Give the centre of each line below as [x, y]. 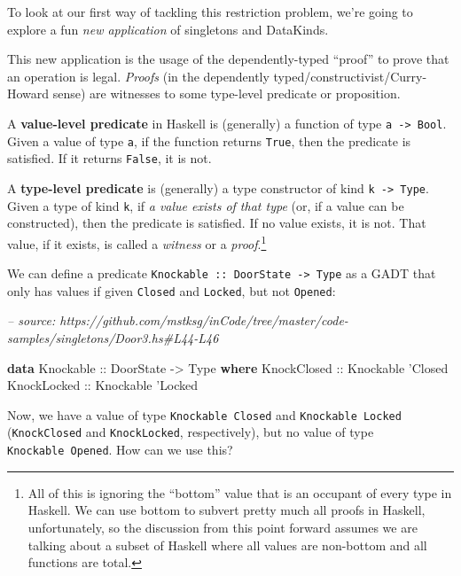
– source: [31, 320]
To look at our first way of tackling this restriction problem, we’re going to [210, 12]
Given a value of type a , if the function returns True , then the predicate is [209, 140]
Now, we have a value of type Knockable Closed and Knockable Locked [204, 414]
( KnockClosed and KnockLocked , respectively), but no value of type [191, 432]
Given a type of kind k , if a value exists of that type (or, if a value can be [206, 205]
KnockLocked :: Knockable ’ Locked [103, 385]
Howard [28, 93]
